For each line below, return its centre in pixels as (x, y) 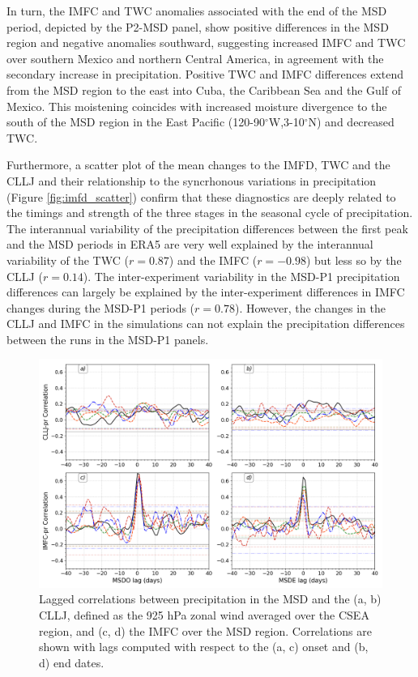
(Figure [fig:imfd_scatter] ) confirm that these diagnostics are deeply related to (201, 196)
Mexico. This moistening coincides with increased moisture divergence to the (197, 106)
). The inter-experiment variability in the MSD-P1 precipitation (241, 276)
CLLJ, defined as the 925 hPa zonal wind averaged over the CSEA (204, 615)
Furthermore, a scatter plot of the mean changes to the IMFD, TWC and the (198, 165)
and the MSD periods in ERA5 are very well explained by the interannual (190, 244)
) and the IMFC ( (213, 260)
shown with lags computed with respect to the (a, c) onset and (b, (204, 647)
